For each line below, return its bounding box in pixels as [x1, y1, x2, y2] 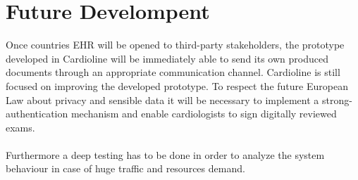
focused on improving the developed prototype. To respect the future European [6, 78, 348, 93]
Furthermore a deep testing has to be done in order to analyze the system [6, 147, 325, 162]
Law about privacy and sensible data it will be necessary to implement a [6, 92, 319, 107]
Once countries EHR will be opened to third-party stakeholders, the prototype [6, 37, 345, 52]
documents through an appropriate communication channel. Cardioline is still [6, 65, 340, 79]
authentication [6, 106, 68, 121]
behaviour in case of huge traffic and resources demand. [6, 161, 245, 176]
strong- [321, 92, 352, 107]
